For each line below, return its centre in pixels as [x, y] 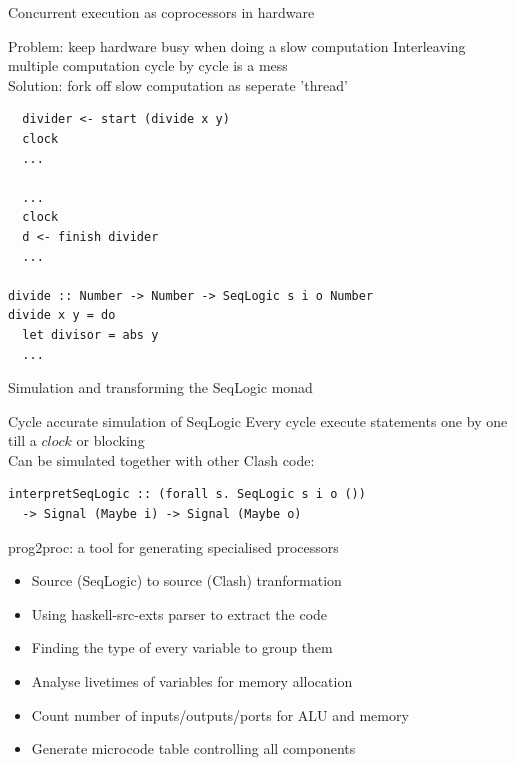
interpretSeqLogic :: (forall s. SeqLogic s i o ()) [187, 494]
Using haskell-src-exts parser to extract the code [179, 613]
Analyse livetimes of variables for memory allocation [192, 681]
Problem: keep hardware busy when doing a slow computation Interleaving [237, 45]
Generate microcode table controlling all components [193, 748]
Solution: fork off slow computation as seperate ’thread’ [178, 84]
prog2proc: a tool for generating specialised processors [173, 546]
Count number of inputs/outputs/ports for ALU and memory [220, 714]
